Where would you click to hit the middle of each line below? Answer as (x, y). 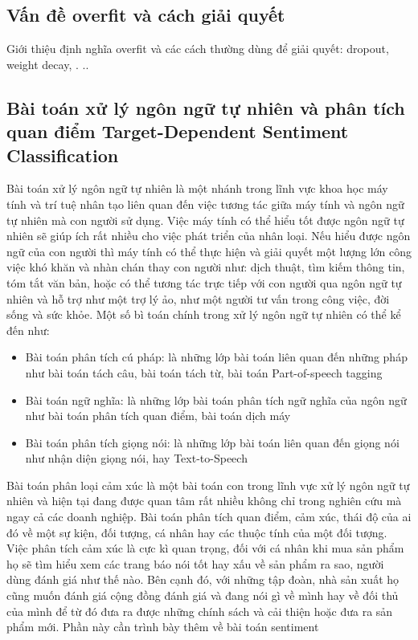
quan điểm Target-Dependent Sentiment (178, 131)
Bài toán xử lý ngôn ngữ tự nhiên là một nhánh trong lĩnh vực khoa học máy (197, 188)
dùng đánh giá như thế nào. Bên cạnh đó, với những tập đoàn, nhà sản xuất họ (203, 579)
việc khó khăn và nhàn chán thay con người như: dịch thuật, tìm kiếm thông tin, (206, 267)
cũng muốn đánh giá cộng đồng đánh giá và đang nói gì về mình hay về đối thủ (203, 595)
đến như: (28, 330)
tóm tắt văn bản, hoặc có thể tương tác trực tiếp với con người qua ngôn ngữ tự (204, 282)
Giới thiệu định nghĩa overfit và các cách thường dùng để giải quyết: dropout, (198, 49)
